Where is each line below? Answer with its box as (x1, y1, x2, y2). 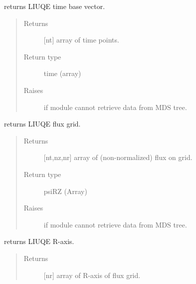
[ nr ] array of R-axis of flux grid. (43, 269, 141, 280)
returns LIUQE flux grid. (4, 118, 81, 129)
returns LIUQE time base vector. (4, 1, 105, 11)
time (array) (43, 68, 81, 78)
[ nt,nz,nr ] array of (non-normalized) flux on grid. (43, 152, 193, 162)
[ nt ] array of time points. (43, 34, 119, 45)
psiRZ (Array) (43, 185, 87, 196)
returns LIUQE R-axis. (4, 236, 74, 246)
